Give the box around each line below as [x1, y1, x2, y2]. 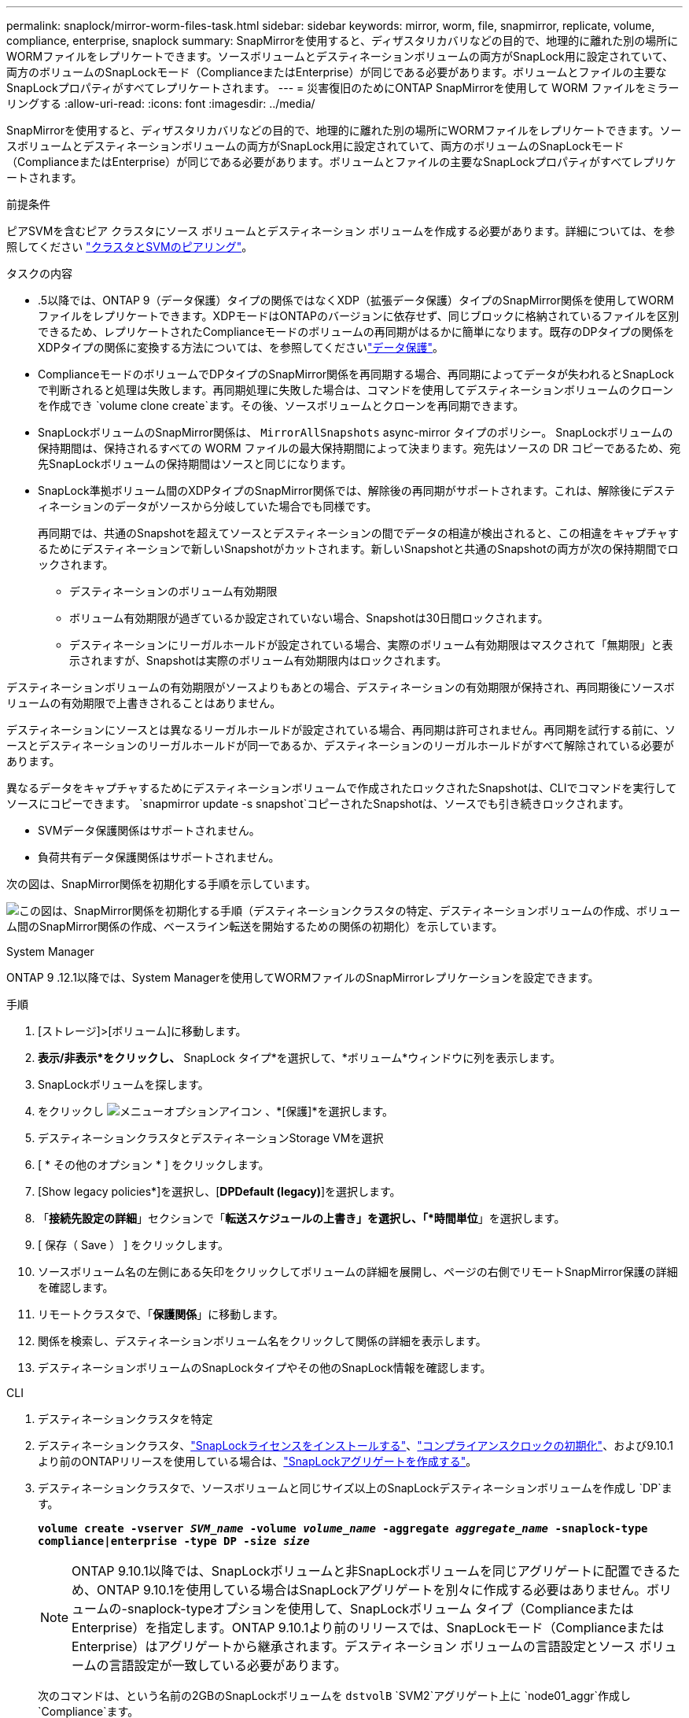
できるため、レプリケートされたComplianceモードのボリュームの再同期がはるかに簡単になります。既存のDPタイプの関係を [38, 325, 675, 338]
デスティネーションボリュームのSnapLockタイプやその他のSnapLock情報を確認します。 [38, 1361, 492, 1374]
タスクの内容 [6, 267, 72, 280]
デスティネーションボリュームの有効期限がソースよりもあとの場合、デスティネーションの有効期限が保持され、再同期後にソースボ [6, 680, 675, 694]
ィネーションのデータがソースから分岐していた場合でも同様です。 [38, 500, 378, 513]
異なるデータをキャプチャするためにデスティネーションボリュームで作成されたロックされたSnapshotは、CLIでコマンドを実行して [6, 781, 677, 794]
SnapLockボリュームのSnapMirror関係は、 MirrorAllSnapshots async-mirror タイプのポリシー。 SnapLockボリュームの [38, 426, 673, 439]
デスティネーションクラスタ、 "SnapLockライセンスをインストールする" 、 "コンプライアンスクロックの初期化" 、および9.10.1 [38, 1439, 673, 1452]
